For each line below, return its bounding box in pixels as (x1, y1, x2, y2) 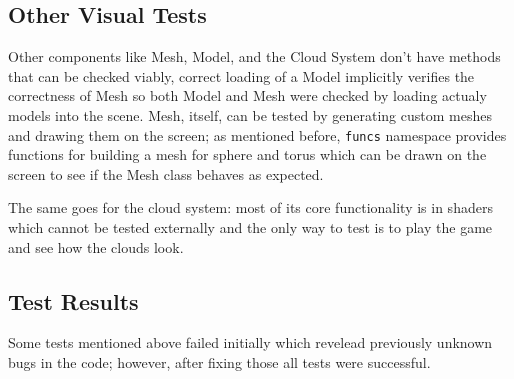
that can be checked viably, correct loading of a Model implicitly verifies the (8, 65, 475, 86)
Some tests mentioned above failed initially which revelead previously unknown (8, 332, 493, 353)
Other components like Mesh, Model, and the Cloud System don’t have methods (8, 46, 501, 67)
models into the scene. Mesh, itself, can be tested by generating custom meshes (8, 104, 492, 125)
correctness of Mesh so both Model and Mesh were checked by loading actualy (8, 85, 487, 106)
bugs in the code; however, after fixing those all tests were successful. (8, 352, 431, 372)
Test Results (8, 285, 139, 316)
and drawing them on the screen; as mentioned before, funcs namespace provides (8, 124, 507, 145)
